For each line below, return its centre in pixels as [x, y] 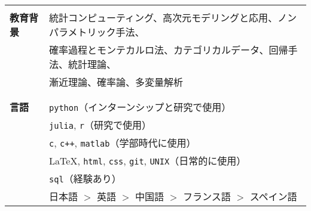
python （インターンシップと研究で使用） [140, 107]
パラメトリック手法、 [97, 32]
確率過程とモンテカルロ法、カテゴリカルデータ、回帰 [169, 50]
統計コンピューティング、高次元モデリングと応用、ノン [173, 18]
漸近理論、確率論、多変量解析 [116, 82]
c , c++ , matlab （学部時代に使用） [123, 143]
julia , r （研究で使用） [100, 125]
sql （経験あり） [85, 179]
